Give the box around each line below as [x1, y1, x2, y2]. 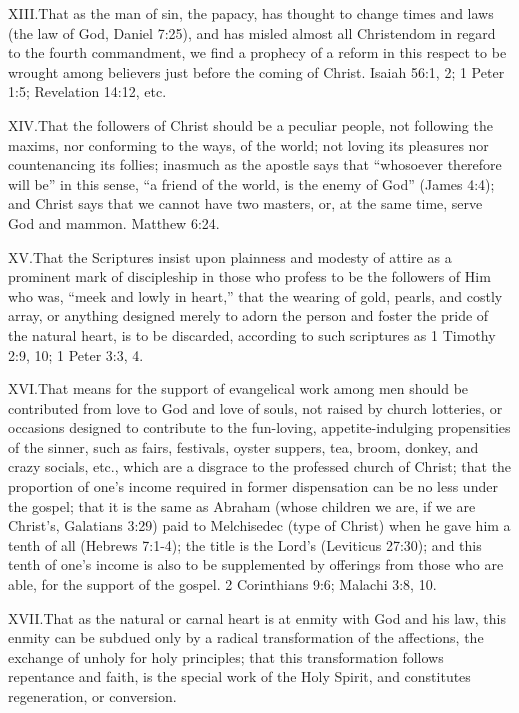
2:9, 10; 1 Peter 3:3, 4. [8, 344, 144, 365]
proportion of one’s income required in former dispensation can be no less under [8, 476, 498, 497]
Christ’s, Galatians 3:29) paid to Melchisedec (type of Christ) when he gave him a [8, 515, 511, 536]
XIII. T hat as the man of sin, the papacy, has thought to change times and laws [8, 3, 494, 23]
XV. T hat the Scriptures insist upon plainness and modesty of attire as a [8, 246, 452, 267]
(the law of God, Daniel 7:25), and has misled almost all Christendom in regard [8, 22, 496, 43]
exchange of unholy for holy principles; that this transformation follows [8, 646, 444, 667]
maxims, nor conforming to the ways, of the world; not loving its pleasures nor [8, 134, 489, 155]
